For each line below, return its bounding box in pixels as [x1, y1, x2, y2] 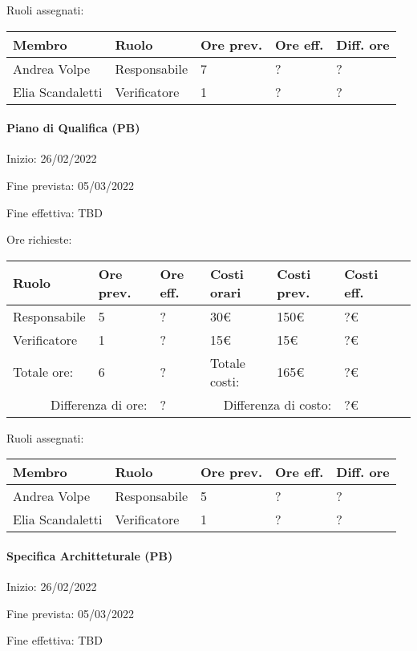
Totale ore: [13, 362, 74, 382]
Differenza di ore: [51, 394, 148, 414]
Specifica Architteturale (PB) [6, 547, 173, 564]
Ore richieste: [6, 231, 72, 248]
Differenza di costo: [223, 394, 332, 414]
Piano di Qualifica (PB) [6, 119, 140, 136]
